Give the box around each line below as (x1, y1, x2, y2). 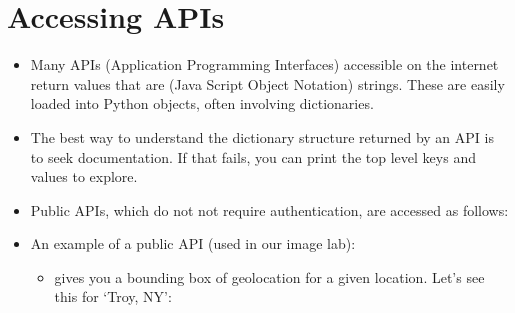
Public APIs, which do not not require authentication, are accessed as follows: (30, 199, 509, 220)
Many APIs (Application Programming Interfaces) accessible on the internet (30, 54, 499, 75)
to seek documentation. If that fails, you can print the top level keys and (30, 146, 476, 167)
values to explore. (30, 166, 138, 187)
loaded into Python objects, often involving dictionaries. (30, 93, 374, 114)
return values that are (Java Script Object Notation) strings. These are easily (30, 73, 505, 94)
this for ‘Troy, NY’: (54, 286, 172, 307)
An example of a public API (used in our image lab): (30, 233, 356, 254)
